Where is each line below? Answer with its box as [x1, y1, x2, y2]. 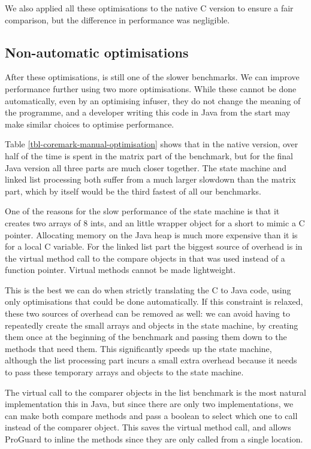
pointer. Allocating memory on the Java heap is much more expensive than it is [5, 228, 298, 241]
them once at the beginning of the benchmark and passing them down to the [5, 330, 287, 343]
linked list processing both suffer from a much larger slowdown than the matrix [5, 173, 296, 186]
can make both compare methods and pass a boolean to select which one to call [5, 409, 298, 421]
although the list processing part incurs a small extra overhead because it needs [5, 354, 297, 366]
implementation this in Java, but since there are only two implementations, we [5, 398, 294, 410]
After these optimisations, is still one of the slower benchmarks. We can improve [5, 71, 300, 83]
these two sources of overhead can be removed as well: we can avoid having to [5, 307, 290, 320]
